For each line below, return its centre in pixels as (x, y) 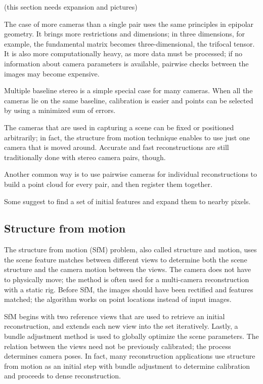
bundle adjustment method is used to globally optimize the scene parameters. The (131, 336)
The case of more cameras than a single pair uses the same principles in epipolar (129, 24)
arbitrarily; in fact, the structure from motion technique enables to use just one (127, 137)
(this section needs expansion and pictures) (71, 7)
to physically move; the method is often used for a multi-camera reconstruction (127, 279)
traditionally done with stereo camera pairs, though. (85, 157)
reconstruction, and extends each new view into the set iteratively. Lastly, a (121, 326)
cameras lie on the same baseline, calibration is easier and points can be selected (129, 100)
